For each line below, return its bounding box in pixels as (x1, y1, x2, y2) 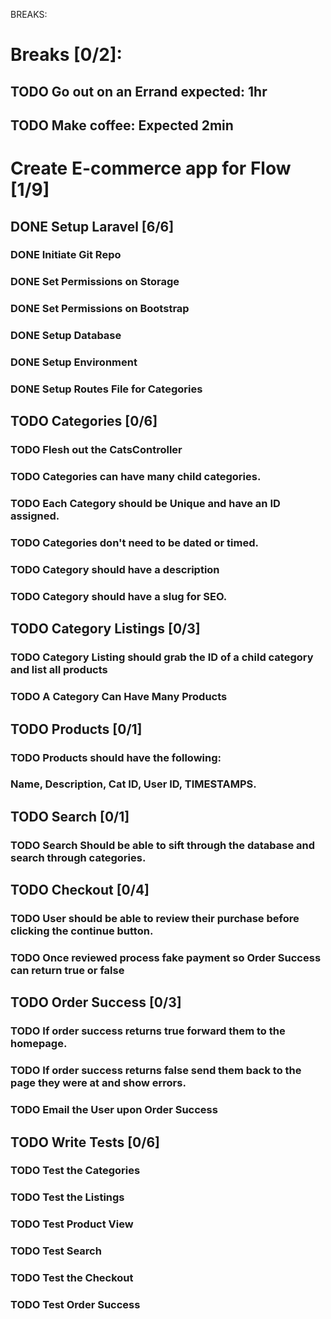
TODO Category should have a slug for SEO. (10, 590, 228, 603)
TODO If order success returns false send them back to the (10, 1064, 302, 1078)
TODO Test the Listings (10, 1190, 125, 1204)
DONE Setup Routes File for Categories (10, 382, 203, 396)
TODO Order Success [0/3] (10, 994, 182, 1011)
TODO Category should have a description (10, 563, 220, 577)
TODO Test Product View (10, 1217, 134, 1231)
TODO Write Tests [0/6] (10, 1134, 160, 1151)
